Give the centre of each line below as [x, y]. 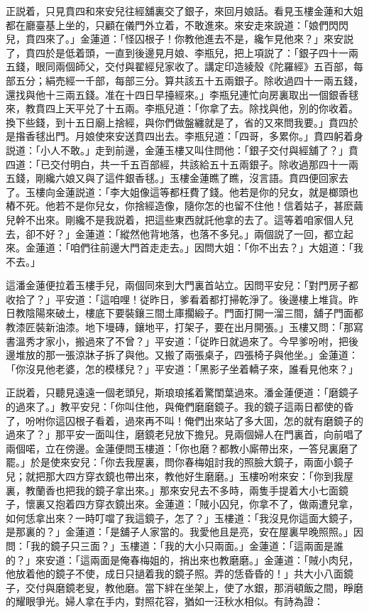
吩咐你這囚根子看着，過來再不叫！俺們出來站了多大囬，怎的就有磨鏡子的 [194, 420]
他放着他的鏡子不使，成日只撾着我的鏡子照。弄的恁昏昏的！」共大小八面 [175, 574]
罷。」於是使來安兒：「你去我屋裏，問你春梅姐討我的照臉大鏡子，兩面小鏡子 [180, 462]
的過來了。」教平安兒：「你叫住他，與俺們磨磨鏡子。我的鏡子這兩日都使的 [175, 407]
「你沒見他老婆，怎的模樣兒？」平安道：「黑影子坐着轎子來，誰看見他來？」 [182, 368]
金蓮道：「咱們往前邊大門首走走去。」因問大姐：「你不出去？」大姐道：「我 [194, 248]
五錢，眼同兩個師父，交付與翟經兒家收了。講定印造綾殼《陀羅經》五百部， [180, 66]
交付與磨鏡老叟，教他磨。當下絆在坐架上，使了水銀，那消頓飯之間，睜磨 [194, 587]
